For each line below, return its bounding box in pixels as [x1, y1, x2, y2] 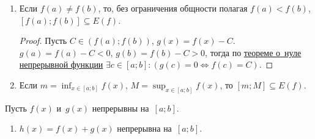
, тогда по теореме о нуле [205, 46, 302, 59]
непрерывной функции [19, 58, 103, 71]
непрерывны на [92, 101, 149, 114]
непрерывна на [117, 122, 172, 135]
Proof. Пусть [19, 34, 67, 47]
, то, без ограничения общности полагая [98, 2, 248, 14]
